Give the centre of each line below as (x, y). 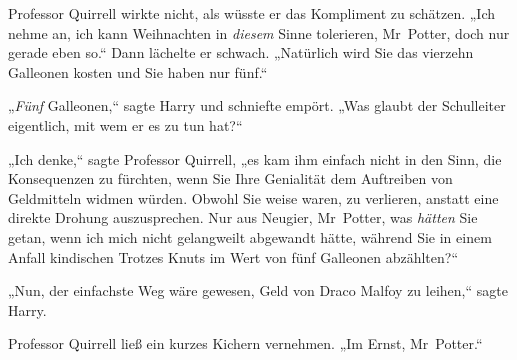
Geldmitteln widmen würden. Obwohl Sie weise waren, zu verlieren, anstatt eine (253, 197)
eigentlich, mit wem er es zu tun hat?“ (125, 124)
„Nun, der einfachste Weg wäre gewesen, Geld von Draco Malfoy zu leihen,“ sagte (258, 290)
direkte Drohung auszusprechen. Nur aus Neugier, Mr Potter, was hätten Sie (243, 217)
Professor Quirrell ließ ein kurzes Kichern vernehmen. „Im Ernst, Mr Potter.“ (245, 343)
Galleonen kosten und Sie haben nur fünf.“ (138, 71)
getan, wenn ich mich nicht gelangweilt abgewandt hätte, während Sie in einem (250, 236)
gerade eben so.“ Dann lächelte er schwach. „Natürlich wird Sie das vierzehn (241, 52)
